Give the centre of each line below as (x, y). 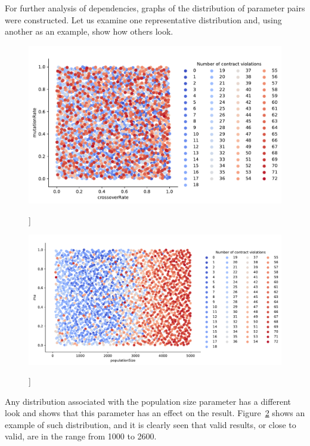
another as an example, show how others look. (89, 31)
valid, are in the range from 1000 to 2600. (81, 436)
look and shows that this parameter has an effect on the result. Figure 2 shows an (155, 413)
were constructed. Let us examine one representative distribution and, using (143, 19)
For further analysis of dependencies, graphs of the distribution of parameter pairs (155, 8)
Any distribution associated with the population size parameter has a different (148, 401)
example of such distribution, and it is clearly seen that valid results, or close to (151, 424)
